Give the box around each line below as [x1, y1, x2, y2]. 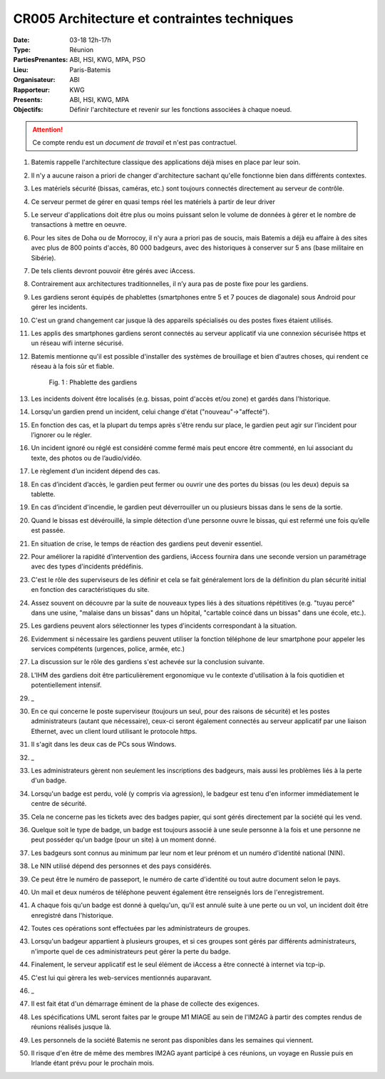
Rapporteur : [13, 86, 50, 94]
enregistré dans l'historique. [31, 911, 114, 919]
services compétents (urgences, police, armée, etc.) [31, 645, 185, 653]
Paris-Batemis [69, 65, 111, 74]
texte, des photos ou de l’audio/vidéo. [31, 454, 142, 462]
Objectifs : [13, 106, 43, 114]
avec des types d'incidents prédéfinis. [31, 562, 143, 571]
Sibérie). [31, 253, 56, 262]
